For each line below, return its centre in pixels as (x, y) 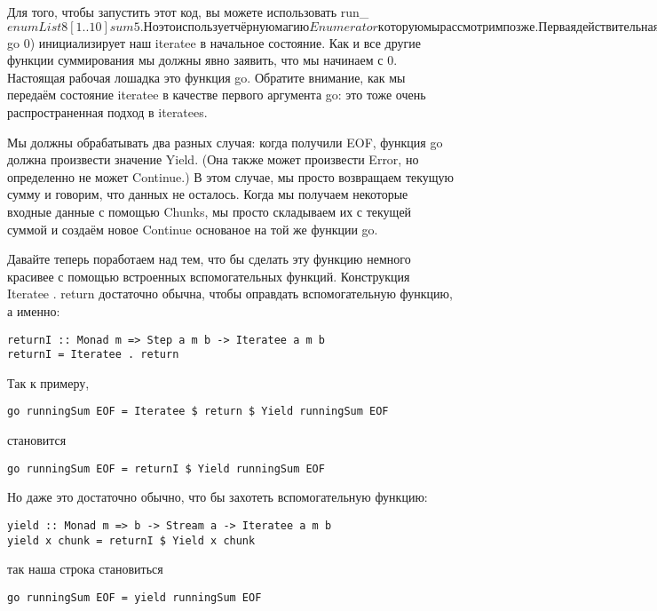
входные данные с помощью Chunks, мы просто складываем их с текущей (210, 211)
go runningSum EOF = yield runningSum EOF (135, 597)
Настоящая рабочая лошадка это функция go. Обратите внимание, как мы (206, 77)
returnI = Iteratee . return (93, 355)
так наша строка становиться (85, 569)
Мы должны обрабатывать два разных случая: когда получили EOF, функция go (225, 142)
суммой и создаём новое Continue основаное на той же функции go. (193, 229)
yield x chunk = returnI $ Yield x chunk (131, 540)
